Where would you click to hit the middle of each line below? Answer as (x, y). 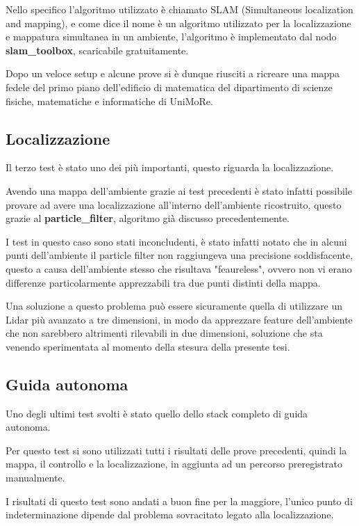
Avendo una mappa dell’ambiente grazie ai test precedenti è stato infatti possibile (179, 190)
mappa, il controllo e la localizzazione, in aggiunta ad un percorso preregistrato (174, 464)
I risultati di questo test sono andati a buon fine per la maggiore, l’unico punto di (179, 501)
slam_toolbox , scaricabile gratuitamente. (97, 50)
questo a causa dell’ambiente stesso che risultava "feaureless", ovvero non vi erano (179, 268)
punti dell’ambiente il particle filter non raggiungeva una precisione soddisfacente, (179, 255)
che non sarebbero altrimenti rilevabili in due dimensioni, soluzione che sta (164, 333)
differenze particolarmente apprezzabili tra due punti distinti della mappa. (163, 282)
